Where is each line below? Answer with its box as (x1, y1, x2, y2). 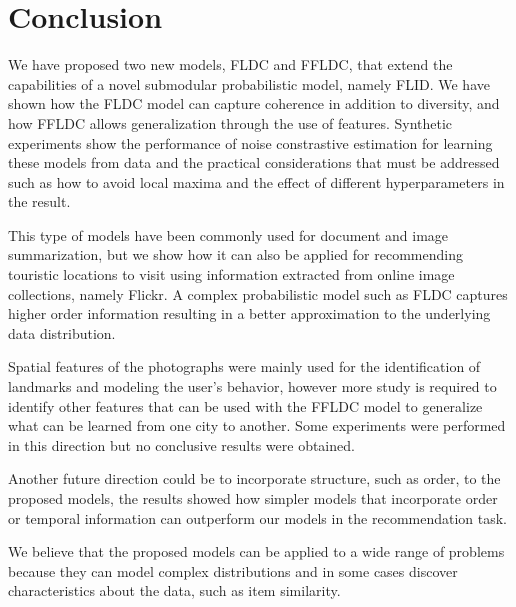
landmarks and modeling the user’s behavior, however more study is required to (8, 376, 497, 397)
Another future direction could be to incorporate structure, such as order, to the (8, 468, 501, 489)
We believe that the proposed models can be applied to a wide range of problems (8, 541, 505, 562)
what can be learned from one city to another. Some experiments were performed (8, 415, 506, 436)
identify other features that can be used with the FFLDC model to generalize (8, 395, 483, 416)
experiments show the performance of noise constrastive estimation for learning (8, 132, 493, 153)
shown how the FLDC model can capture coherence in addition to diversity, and (8, 93, 500, 114)
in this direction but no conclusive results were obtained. (8, 434, 355, 455)
